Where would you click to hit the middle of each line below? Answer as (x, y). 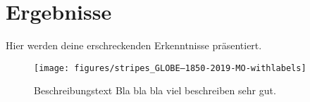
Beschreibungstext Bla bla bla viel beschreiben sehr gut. (155, 90)
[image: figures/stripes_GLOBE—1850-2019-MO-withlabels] (170, 68)
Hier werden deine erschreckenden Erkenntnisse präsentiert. (134, 45)
